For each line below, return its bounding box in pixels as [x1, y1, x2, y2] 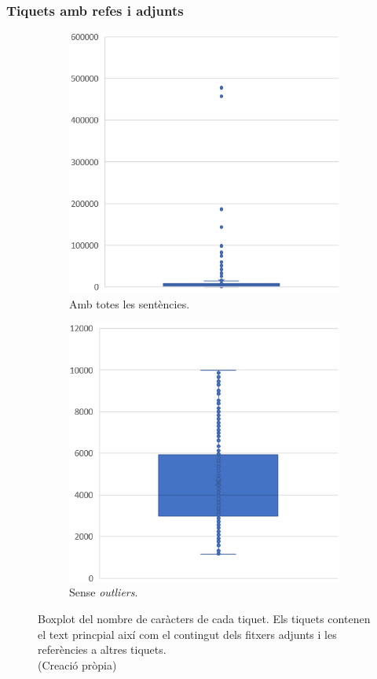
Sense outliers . [69, 584, 138, 600]
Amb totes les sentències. [69, 295, 190, 312]
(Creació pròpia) [38, 656, 117, 673]
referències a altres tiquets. [38, 641, 167, 658]
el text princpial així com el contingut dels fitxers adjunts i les [38, 625, 337, 642]
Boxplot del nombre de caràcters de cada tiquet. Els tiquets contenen [38, 610, 371, 626]
